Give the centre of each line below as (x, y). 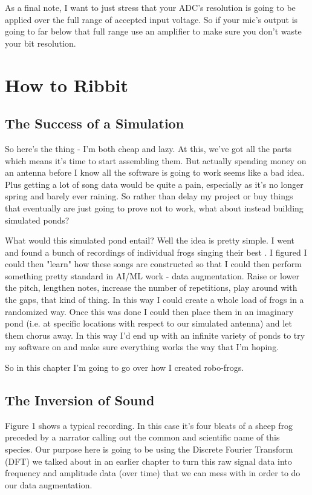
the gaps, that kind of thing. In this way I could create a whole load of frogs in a (154, 300)
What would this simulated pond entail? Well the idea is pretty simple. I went (150, 240)
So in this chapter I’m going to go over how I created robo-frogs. (125, 367)
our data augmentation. (49, 484)
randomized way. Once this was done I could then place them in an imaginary (149, 311)
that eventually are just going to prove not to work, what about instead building (154, 208)
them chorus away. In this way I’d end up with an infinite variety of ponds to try (155, 335)
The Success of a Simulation (95, 123)
